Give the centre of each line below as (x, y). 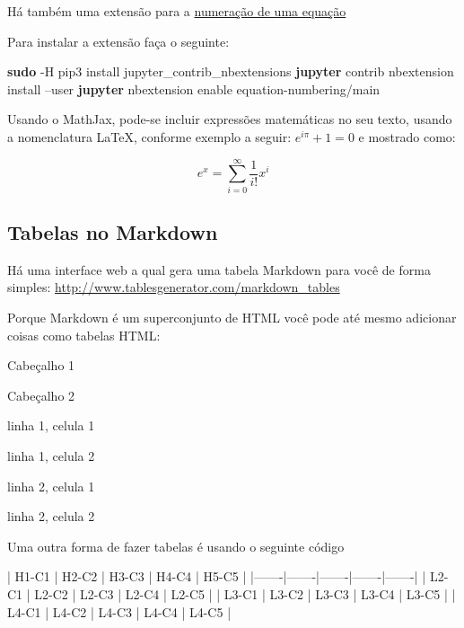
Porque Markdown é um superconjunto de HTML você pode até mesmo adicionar (232, 318)
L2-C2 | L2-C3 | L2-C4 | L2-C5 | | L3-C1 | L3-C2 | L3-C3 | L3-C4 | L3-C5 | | (245, 594)
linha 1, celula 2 (51, 456)
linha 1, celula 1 (51, 425)
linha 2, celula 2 (51, 516)
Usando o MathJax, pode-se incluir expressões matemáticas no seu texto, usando (230, 119)
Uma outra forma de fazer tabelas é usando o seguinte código (176, 546)
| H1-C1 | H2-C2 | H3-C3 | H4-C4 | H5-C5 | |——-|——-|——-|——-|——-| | (217, 576)
